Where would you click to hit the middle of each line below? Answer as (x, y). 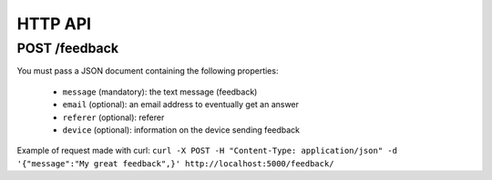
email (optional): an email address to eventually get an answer (181, 105)
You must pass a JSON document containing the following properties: (148, 71)
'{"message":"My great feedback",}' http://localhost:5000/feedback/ (175, 163)
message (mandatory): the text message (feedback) (160, 92)
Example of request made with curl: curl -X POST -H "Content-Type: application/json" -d (207, 151)
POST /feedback (67, 48)
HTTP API (54, 24)
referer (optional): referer (113, 117)
